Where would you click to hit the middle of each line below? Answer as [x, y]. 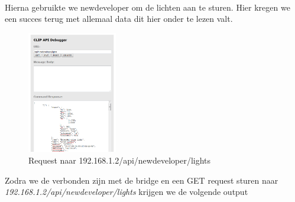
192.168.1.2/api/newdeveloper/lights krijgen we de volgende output [127, 192]
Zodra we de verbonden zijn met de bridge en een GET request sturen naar [142, 180]
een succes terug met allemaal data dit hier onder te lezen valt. [119, 19]
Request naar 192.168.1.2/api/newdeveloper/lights [120, 160]
